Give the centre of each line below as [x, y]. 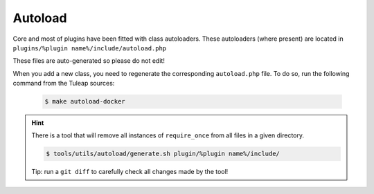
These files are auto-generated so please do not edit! [89, 61]
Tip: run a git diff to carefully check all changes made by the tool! [130, 172]
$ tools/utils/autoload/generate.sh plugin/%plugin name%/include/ [163, 154]
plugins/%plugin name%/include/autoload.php [90, 48]
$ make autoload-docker [85, 101]
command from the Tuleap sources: [64, 84]
